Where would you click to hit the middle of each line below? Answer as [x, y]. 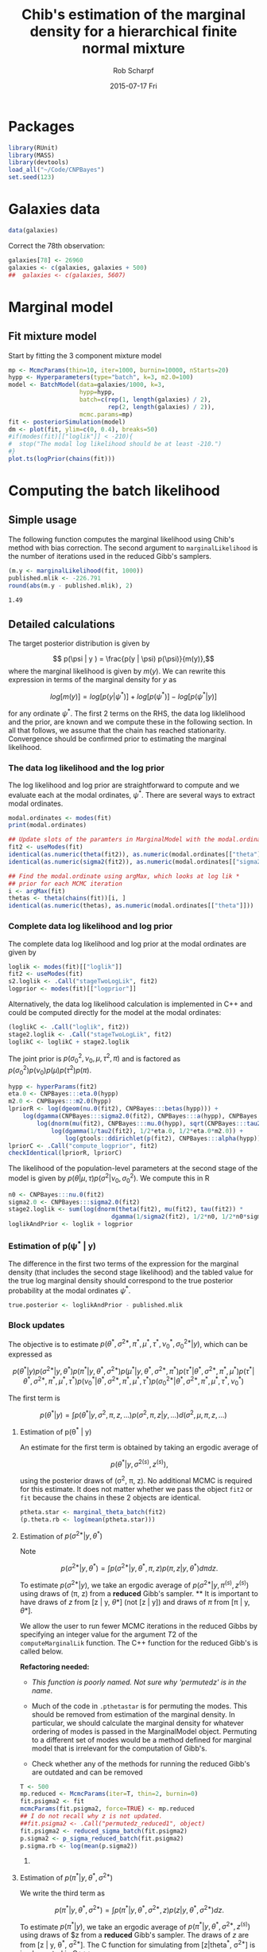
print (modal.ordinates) [48, 826]
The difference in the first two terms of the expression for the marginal [124, 1263]
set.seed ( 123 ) [32, 178]
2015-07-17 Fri [133, 86]
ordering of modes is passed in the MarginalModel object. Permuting [144, 1731]
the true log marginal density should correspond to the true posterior [121, 1280]
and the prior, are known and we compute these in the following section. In [130, 721]
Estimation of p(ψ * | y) [52, 1245]
